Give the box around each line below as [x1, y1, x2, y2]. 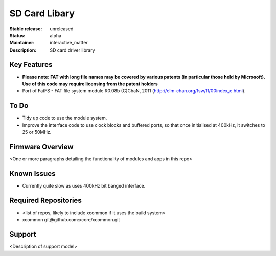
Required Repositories [9, 196, 82, 204]
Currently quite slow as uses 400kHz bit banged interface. [22, 182, 146, 189]
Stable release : [9, 26, 42, 32]
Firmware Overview [9, 142, 74, 151]
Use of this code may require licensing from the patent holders [22, 81, 158, 87]
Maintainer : [9, 40, 35, 46]
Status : [9, 32, 26, 38]
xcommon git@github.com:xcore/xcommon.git [22, 217, 120, 223]
